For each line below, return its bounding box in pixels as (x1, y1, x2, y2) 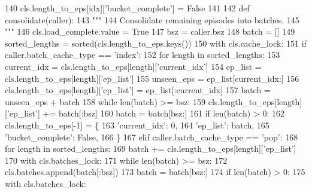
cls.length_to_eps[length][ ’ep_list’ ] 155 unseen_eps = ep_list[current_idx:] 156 (5, 72, 299, 84)
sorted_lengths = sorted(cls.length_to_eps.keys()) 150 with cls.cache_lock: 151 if (5, 36, 307, 49)
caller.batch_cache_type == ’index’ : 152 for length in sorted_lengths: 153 (5, 48, 280, 61)
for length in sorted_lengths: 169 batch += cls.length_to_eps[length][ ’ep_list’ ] (5, 142, 296, 155)
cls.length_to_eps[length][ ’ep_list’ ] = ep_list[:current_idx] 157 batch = (5, 84, 271, 96)
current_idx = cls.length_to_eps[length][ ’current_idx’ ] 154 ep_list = (5, 60, 262, 72)
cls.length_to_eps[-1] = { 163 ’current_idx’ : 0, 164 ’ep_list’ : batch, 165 (5, 118, 269, 131)
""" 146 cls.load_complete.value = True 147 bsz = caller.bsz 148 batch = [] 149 (5, 25, 295, 38)
